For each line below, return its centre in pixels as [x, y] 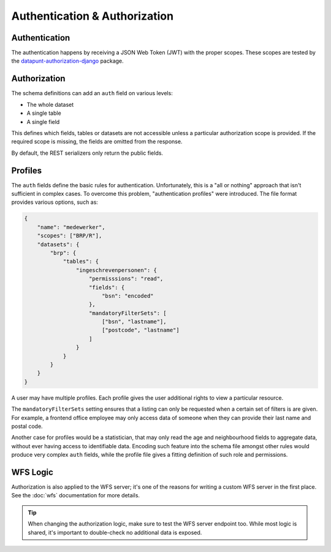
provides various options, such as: [55, 202]
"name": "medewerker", [71, 227]
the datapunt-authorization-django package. [67, 61]
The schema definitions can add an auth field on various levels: [92, 93]
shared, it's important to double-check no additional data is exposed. [115, 532]
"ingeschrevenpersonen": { [116, 270]
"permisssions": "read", [126, 279]
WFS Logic [32, 472]
